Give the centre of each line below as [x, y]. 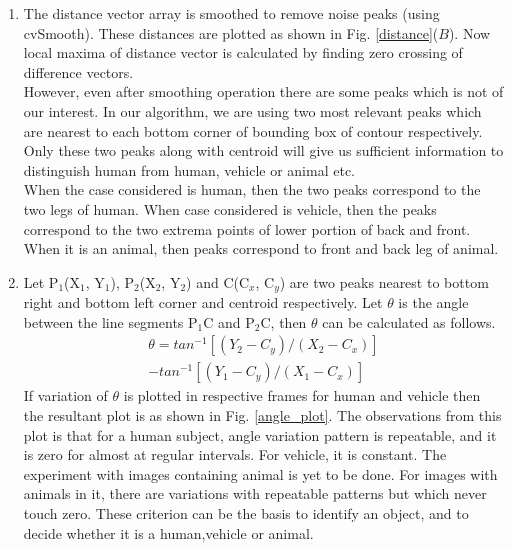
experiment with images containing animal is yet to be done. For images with [260, 473]
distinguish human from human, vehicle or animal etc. [189, 169]
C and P [229, 321]
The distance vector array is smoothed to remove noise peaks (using [231, 13]
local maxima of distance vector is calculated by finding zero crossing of [243, 52]
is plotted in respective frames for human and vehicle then [302, 395]
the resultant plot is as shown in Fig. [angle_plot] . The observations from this [262, 415]
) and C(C [218, 281]
